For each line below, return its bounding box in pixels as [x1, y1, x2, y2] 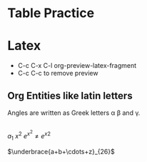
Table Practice [7, 5, 95, 21]
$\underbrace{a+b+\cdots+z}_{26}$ [7, 147, 116, 156]
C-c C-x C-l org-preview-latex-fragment [17, 61, 137, 70]
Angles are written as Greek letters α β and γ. [7, 108, 141, 117]
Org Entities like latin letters [7, 89, 133, 101]
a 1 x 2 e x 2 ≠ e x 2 [7, 129, 51, 142]
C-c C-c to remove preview [17, 69, 98, 78]
